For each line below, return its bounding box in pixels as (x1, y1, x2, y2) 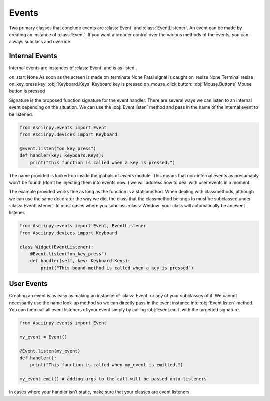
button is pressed (9, 88, 45, 94)
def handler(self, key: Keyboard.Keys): (30, 258, 131, 264)
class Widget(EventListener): (19, 244, 94, 250)
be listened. (9, 111, 33, 117)
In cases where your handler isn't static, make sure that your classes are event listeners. (9, 389, 191, 395)
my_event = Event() (19, 334, 67, 340)
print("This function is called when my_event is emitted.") (30, 362, 183, 368)
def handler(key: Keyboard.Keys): (19, 153, 104, 158)
